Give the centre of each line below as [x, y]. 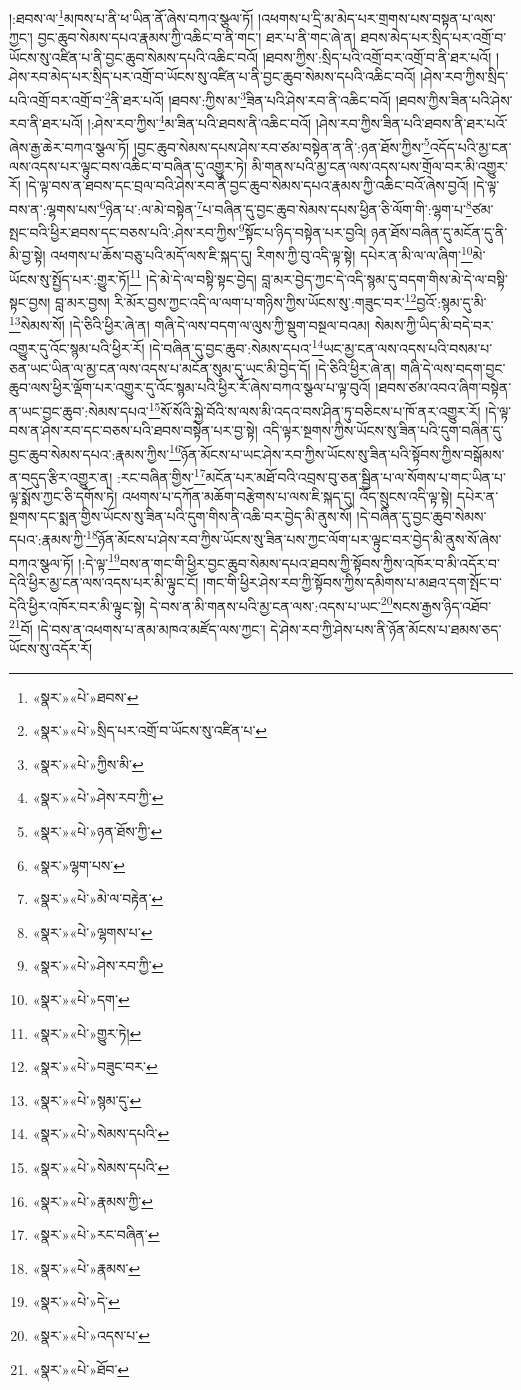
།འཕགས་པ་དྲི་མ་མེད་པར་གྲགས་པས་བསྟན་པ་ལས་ [377, 17]
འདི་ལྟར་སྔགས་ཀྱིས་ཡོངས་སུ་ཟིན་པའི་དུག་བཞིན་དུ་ [383, 430]
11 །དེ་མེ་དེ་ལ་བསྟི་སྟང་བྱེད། [193, 277]
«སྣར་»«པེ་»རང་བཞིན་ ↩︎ [96, 1234]
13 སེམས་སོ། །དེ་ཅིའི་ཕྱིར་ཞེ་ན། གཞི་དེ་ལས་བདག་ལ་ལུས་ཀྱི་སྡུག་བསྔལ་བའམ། [189, 323]
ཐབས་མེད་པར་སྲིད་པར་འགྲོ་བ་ [433, 37]
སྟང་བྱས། [30, 301]
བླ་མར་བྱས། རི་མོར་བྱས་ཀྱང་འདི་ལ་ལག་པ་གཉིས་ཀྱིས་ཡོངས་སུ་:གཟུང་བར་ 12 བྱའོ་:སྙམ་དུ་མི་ [270, 300]
